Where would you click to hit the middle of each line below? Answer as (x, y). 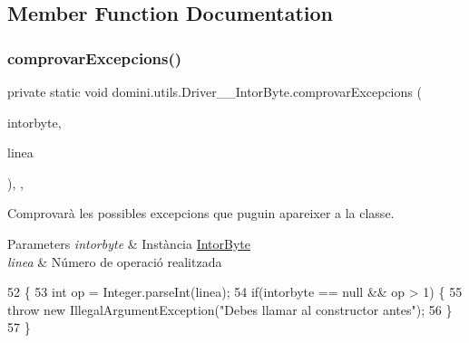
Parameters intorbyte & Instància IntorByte (129, 243)
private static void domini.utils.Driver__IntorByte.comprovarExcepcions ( (215, 91)
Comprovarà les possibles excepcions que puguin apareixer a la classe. (201, 213)
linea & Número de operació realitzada (115, 261)
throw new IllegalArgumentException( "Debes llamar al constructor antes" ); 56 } (230, 309)
